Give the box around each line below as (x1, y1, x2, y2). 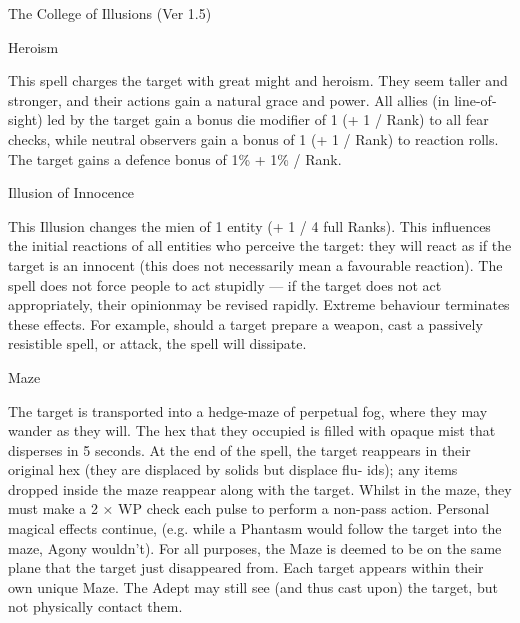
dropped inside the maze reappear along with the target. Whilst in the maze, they (8, 478, 512, 499)
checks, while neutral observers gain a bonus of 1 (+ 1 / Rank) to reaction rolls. (8, 128, 499, 149)
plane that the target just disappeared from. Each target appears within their (8, 557, 484, 578)
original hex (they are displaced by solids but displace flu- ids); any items (8, 459, 458, 480)
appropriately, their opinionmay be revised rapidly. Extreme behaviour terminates (8, 294, 510, 315)
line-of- (454, 89, 497, 110)
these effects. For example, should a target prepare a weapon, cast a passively (8, 313, 483, 334)
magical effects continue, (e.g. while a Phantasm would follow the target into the (8, 518, 502, 539)
